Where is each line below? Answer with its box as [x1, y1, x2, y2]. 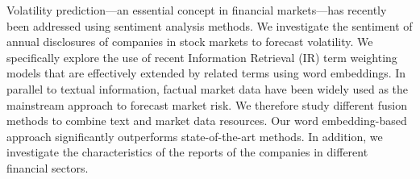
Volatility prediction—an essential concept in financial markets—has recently [6, 2, 387, 18]
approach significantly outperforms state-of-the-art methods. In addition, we [6, 127, 383, 144]
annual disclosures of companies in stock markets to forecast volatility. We [6, 33, 373, 50]
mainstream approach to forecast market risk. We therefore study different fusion [6, 96, 407, 113]
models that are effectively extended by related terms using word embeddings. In [6, 65, 406, 81]
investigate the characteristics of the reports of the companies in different [6, 144, 368, 160]
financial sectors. [6, 159, 89, 176]
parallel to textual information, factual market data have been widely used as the [6, 80, 409, 97]
